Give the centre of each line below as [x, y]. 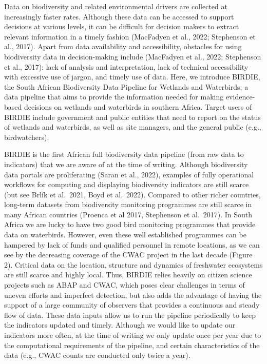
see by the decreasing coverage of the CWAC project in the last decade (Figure [128, 255]
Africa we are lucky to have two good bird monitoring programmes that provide [130, 224]
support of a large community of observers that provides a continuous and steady [132, 305]
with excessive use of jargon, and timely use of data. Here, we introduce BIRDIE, [132, 77]
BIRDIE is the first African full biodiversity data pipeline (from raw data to [124, 154]
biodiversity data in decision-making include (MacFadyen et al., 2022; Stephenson [133, 56]
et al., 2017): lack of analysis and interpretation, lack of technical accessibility [126, 66]
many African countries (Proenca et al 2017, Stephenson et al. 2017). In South [128, 214]
